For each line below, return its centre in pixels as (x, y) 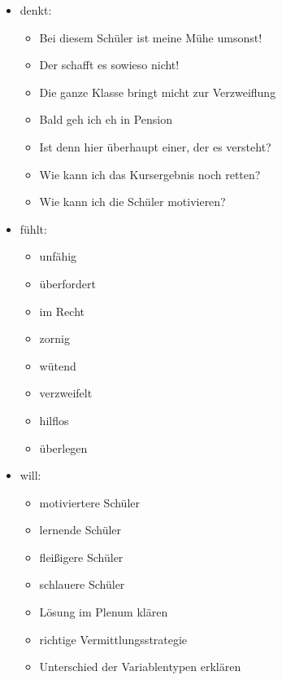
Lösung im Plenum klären (104, 612)
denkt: (36, 10)
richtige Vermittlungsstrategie (113, 639)
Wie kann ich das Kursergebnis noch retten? (150, 174)
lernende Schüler (80, 530)
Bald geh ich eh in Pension (106, 119)
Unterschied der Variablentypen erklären (140, 667)
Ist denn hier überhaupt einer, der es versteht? (155, 146)
